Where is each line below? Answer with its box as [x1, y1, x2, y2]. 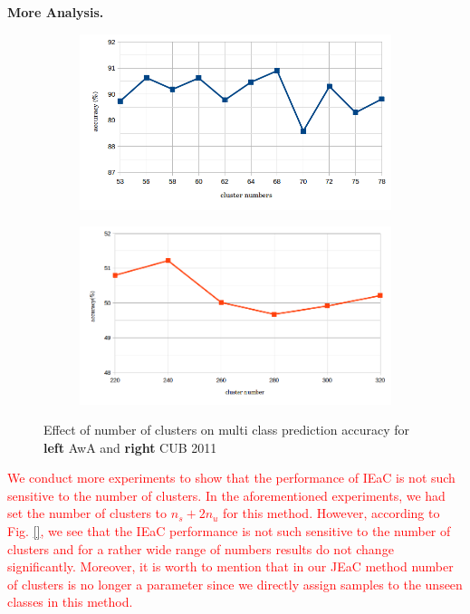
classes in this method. [7, 592, 133, 611]
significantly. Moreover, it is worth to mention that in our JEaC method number [7, 557, 454, 576]
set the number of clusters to [7, 504, 168, 523]
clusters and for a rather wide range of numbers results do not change [7, 539, 394, 558]
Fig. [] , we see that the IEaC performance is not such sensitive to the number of [7, 522, 451, 541]
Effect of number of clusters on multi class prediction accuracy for [43, 420, 409, 439]
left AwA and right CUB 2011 [43, 437, 217, 456]
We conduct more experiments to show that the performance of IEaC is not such [7, 468, 456, 487]
